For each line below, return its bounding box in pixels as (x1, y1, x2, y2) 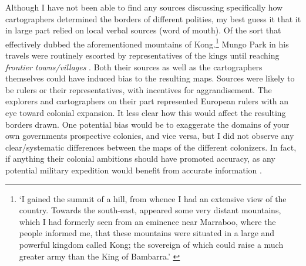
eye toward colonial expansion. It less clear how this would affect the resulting (5, 107, 286, 118)
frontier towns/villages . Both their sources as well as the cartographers (5, 60, 263, 73)
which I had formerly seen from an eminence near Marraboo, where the (19, 215, 276, 227)
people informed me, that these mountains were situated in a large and (19, 227, 275, 239)
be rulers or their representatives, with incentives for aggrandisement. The (5, 83, 272, 96)
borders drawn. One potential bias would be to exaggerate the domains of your (5, 118, 290, 130)
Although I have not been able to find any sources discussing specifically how (5, 1, 283, 13)
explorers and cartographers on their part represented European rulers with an (5, 95, 289, 107)
